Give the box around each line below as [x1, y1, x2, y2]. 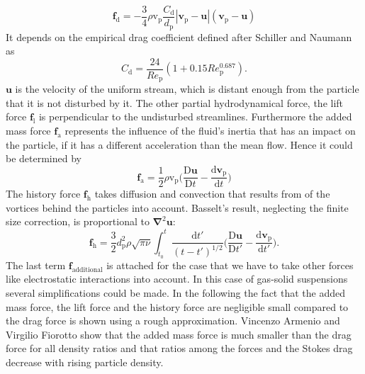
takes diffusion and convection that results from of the [94, 186, 330, 201]
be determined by [6, 151, 82, 166]
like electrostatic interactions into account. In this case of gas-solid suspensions [6, 271, 348, 286]
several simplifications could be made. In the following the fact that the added [6, 285, 345, 300]
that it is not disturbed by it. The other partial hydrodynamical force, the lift [6, 95, 344, 110]
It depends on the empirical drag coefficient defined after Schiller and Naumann [6, 29, 352, 44]
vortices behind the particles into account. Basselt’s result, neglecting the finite [6, 200, 349, 215]
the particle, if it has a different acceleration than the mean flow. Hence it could [6, 137, 353, 152]
